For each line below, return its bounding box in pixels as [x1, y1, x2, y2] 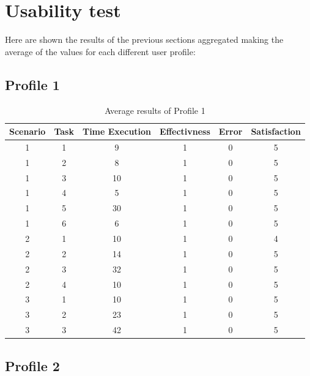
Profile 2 [5, 356, 60, 375]
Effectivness [160, 125, 210, 138]
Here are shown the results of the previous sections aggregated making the [5, 33, 284, 46]
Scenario [9, 125, 46, 138]
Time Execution [82, 125, 152, 138]
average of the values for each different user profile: [5, 45, 196, 58]
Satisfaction [251, 125, 301, 138]
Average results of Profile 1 [105, 103, 205, 116]
